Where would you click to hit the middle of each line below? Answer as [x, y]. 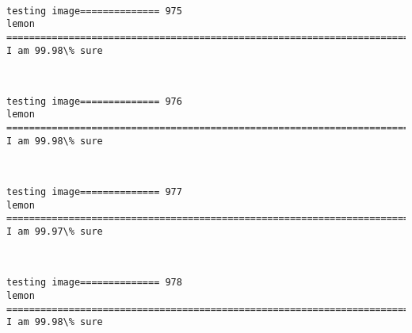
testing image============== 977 [94, 192]
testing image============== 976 [94, 101]
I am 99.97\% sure [55, 232]
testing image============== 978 [94, 283]
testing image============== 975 [94, 11]
